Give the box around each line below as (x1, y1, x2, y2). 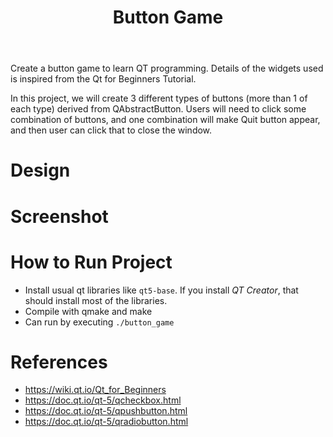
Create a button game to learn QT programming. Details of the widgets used (10, 62, 324, 75)
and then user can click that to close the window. (10, 124, 213, 136)
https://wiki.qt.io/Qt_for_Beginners (24, 384, 167, 396)
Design (10, 159, 71, 182)
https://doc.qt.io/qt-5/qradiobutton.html (24, 416, 189, 428)
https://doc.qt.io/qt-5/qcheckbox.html (24, 394, 182, 406)
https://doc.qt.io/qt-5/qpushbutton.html (24, 405, 188, 417)
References (10, 351, 108, 373)
